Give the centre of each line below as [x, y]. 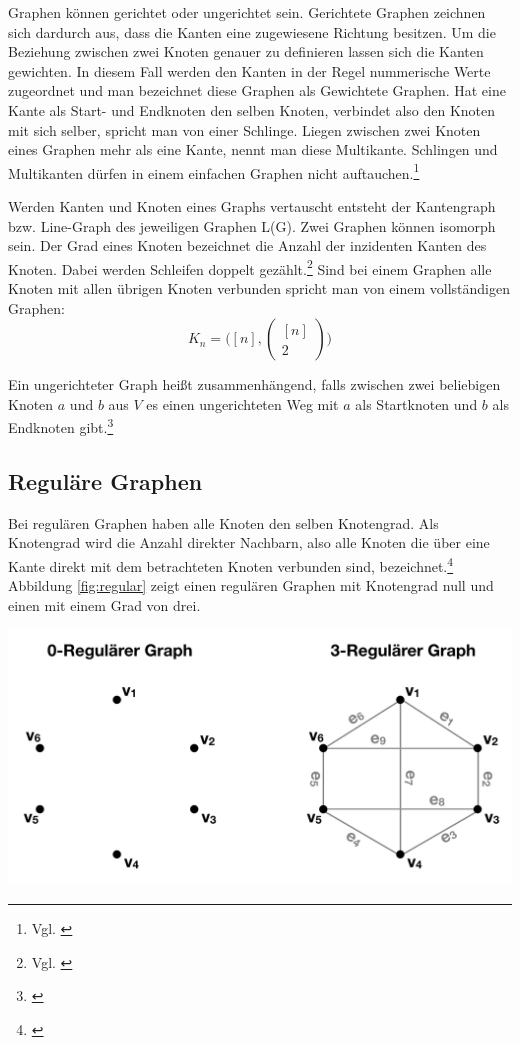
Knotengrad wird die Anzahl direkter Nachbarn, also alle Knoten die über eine [249, 542]
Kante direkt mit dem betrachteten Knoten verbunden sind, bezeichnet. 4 [231, 564]
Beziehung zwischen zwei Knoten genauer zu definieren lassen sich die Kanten [246, 51]
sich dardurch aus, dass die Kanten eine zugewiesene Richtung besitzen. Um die [252, 31]
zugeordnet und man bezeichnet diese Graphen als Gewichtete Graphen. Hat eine [257, 90]
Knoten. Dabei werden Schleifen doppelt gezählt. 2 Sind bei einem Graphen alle [250, 267]
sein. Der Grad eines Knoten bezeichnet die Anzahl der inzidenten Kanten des [247, 245]
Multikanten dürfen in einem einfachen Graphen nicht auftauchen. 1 [214, 171]
